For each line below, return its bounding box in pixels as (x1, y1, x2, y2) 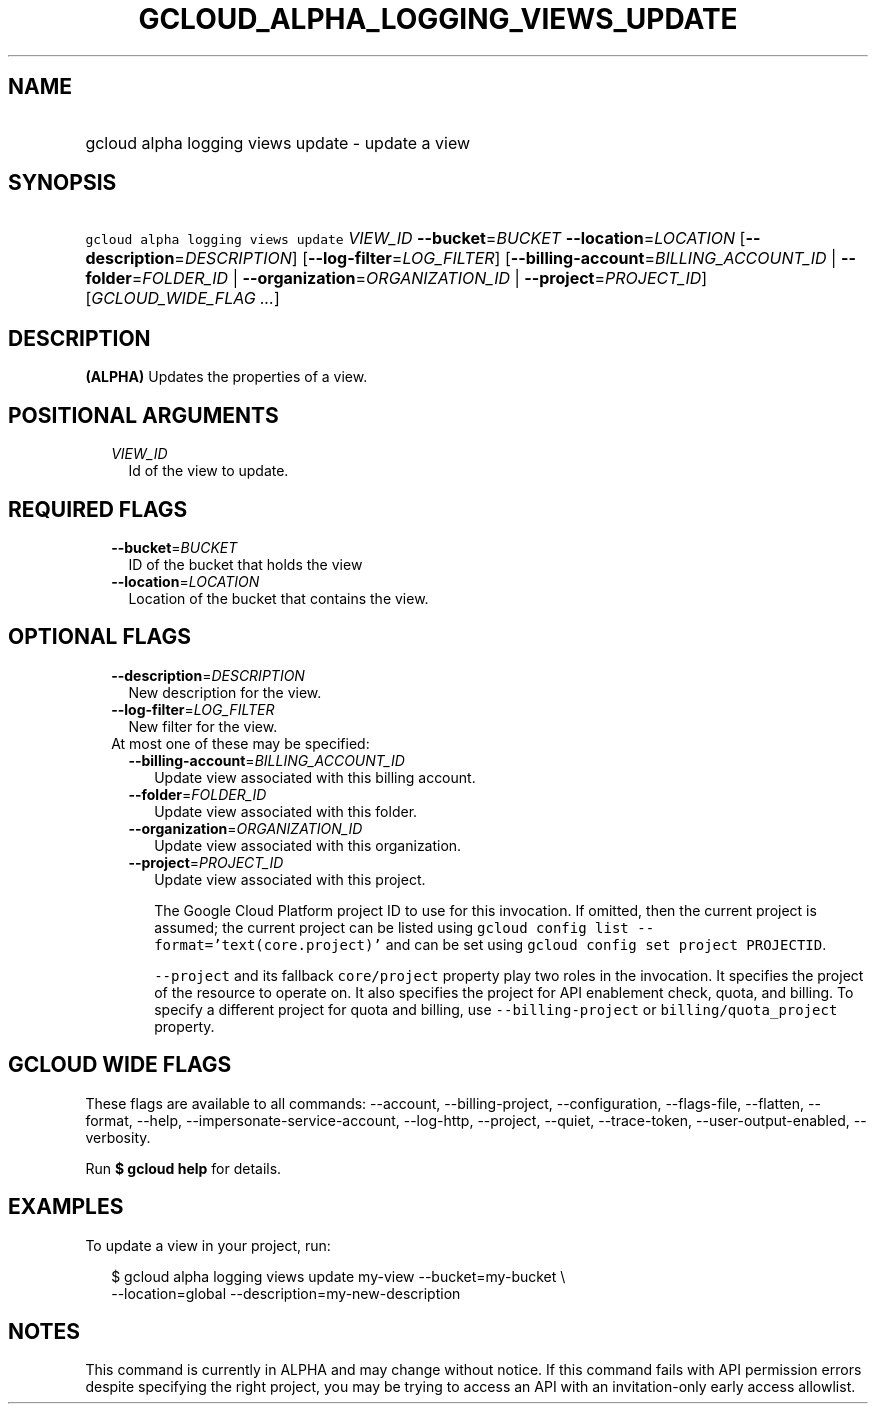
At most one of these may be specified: (111, 734, 370, 752)
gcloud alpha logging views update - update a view (85, 132, 471, 153)
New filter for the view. (128, 717, 278, 735)
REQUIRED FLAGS (8, 496, 188, 522)
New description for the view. (128, 683, 322, 701)
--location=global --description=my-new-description (111, 1284, 461, 1302)
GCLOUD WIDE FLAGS (8, 1052, 232, 1078)
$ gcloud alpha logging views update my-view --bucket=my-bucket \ (111, 1267, 566, 1285)
